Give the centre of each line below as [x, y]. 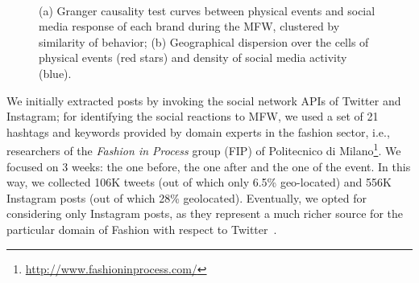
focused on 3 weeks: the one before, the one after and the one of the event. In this [209, 166]
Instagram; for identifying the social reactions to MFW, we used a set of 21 [193, 116]
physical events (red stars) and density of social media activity [193, 57]
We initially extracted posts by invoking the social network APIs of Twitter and [204, 100]
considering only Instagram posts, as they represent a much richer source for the [205, 213]
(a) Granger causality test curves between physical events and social [207, 10]
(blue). [55, 73]
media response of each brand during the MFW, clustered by [189, 26]
